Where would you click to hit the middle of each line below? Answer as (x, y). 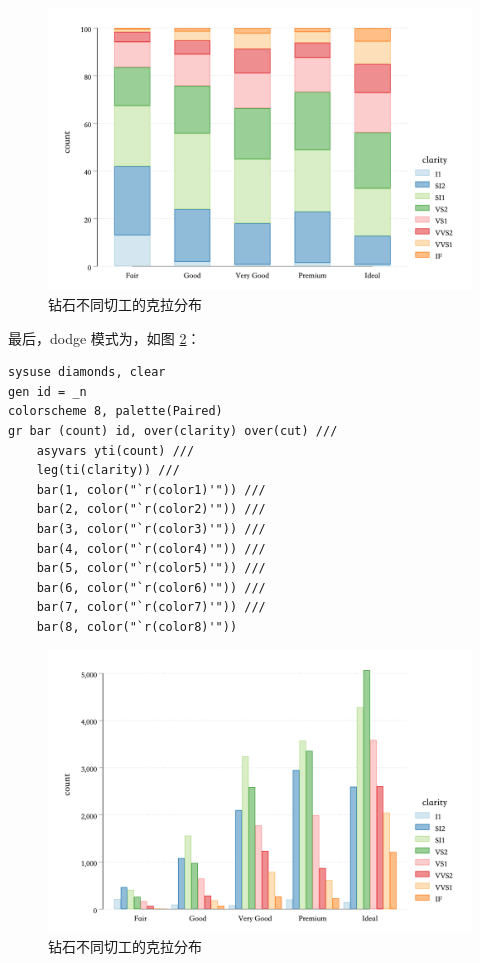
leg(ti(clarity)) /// (108, 470)
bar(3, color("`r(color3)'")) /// (151, 528)
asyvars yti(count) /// (115, 450)
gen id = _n (47, 391)
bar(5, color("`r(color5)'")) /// (151, 568)
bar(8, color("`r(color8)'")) (137, 626)
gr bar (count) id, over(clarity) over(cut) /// (173, 430)
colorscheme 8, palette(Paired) (115, 411)
